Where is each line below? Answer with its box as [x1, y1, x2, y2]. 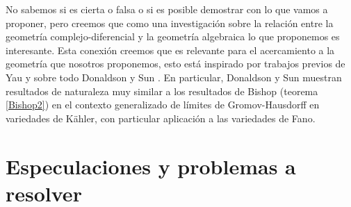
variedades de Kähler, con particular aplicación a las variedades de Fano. [6, 110, 316, 125]
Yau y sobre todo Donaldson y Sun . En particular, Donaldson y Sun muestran [6, 69, 342, 84]
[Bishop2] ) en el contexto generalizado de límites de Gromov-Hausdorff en [6, 97, 320, 112]
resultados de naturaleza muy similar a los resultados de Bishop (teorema [6, 83, 318, 98]
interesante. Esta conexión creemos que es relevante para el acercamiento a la [6, 42, 335, 57]
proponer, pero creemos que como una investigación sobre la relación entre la [6, 15, 334, 30]
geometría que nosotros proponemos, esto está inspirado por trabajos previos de [6, 56, 345, 71]
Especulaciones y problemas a [6, 151, 296, 180]
